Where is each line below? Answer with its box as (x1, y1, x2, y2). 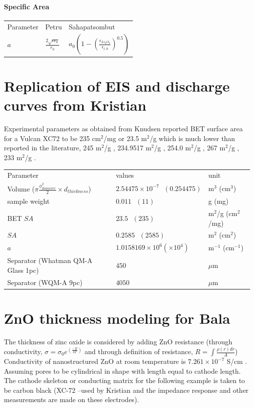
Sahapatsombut (68, 21, 115, 31)
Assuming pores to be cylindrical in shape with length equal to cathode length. (4, 365, 241, 376)
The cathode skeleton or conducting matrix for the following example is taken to (4, 375, 245, 385)
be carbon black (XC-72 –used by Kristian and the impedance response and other (4, 384, 249, 395)
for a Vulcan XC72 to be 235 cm (4, 133, 101, 143)
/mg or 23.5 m (104, 133, 147, 143)
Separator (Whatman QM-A (7, 255, 92, 265)
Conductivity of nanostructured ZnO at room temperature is (4, 356, 186, 366)
